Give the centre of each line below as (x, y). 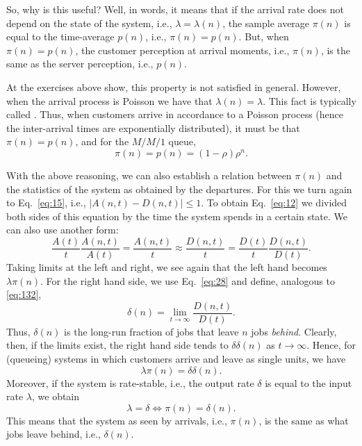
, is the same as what (304, 420)
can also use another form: (63, 230)
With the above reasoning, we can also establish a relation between (149, 175)
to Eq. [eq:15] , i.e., (46, 203)
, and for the (102, 141)
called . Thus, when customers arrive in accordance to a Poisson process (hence (175, 114)
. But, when (264, 36)
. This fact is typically (310, 100)
